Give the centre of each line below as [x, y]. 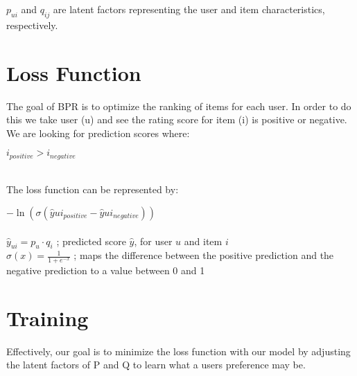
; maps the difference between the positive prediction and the [204, 255]
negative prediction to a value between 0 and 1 [106, 270]
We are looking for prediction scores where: [98, 133]
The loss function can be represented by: [93, 189]
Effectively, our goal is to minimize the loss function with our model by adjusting [178, 351]
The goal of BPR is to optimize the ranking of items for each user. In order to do [179, 106]
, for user [153, 241]
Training [47, 317]
